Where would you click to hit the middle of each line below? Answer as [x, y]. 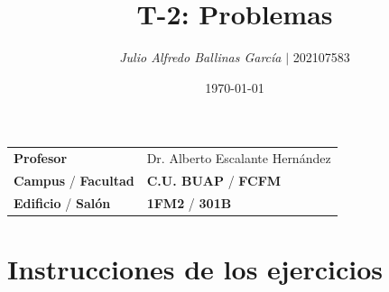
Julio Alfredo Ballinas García [200, 57]
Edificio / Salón [62, 202]
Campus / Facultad [74, 180]
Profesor [41, 158]
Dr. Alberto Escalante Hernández [239, 158]
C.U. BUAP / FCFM [214, 180]
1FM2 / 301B [189, 202]
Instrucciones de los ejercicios [195, 269]
